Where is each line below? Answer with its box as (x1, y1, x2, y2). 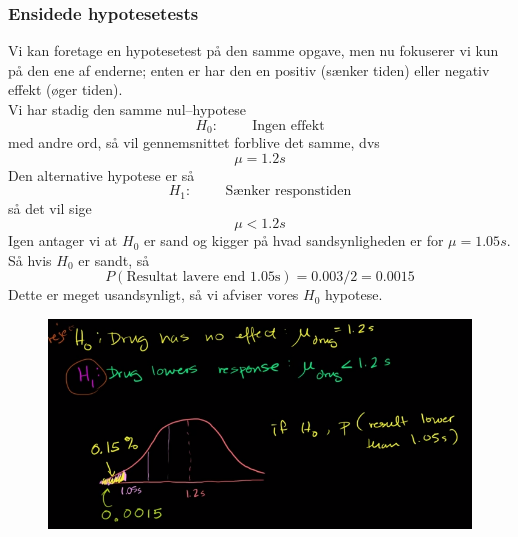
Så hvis (8, 249, 52, 270)
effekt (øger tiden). (8, 79, 123, 100)
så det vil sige (8, 197, 92, 218)
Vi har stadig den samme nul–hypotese (8, 99, 246, 119)
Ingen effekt (252, 118, 325, 133)
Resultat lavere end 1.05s (126, 270, 281, 285)
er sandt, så (78, 249, 150, 270)
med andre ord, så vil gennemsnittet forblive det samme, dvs (8, 132, 380, 153)
